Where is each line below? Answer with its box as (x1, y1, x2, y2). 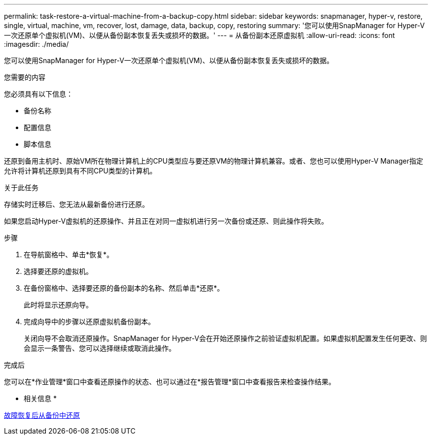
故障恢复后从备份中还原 (4, 411, 80, 419)
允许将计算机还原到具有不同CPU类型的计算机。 (4, 167, 157, 175)
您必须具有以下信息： (4, 90, 73, 98)
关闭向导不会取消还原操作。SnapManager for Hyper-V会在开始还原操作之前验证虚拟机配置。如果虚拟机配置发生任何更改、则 (24, 334, 427, 342)
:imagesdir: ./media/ (4, 40, 69, 48)
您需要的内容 (4, 73, 45, 81)
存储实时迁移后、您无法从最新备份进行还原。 (4, 200, 149, 208)
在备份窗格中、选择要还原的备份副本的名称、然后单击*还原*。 (24, 284, 224, 292)
